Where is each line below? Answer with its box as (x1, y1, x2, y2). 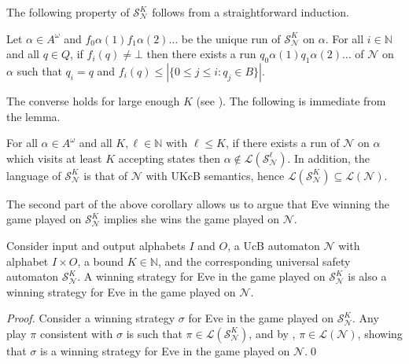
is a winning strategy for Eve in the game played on (40, 342, 290, 358)
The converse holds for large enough (6, 92, 180, 108)
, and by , (249, 325, 296, 341)
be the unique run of (181, 30, 281, 46)
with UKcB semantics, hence (146, 167, 285, 183)
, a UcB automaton (227, 237, 320, 253)
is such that (126, 325, 182, 341)
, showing (357, 325, 403, 341)
